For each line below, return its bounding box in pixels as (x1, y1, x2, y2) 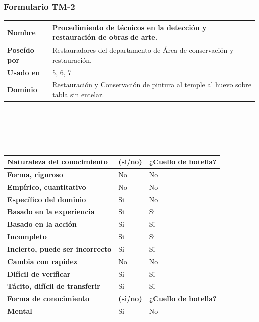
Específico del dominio (7, 194, 86, 204)
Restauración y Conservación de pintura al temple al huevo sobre (52, 79, 252, 90)
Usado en (7, 67, 40, 77)
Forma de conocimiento (7, 293, 90, 304)
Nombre (7, 27, 36, 37)
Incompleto (7, 231, 47, 242)
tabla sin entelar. (52, 89, 104, 100)
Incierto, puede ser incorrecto (7, 243, 112, 254)
